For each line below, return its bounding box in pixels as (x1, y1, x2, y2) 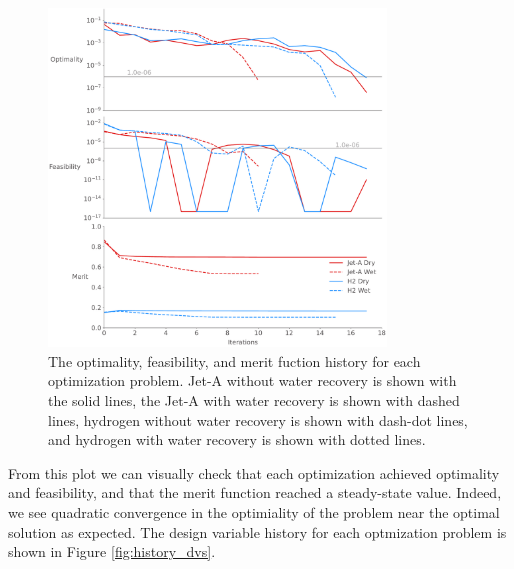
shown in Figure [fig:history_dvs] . (8, 541, 216, 562)
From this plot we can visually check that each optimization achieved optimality (8, 462, 500, 483)
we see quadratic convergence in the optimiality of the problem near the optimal (8, 501, 500, 522)
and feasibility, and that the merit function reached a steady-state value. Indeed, (8, 482, 502, 503)
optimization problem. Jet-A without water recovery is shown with (48, 370, 457, 391)
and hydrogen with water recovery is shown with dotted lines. (48, 429, 426, 450)
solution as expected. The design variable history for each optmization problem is (8, 521, 507, 542)
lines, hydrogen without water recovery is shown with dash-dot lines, (48, 409, 468, 430)
